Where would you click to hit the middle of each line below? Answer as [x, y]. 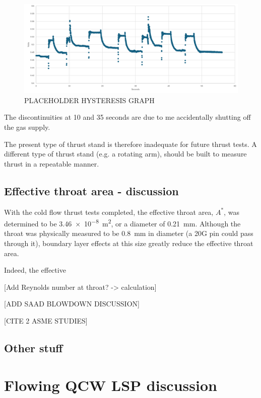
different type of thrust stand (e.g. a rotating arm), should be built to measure [125, 154]
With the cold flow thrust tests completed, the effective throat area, [109, 212]
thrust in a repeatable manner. [52, 163]
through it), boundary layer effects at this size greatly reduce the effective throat [129, 243]
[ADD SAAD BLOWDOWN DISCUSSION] [72, 304]
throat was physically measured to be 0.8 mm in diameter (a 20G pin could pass [129, 233]
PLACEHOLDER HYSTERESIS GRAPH [89, 100]
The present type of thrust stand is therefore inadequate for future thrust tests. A [130, 144]
